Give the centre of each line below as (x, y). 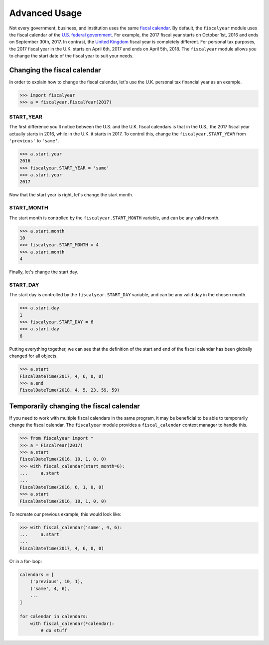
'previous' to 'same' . (34, 140)
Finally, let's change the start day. (44, 272)
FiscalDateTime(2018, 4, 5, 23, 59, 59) (69, 390)
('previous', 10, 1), (57, 582)
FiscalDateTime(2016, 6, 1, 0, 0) (62, 487)
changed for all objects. (34, 356)
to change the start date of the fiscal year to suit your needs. (71, 56)
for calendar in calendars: (54, 617)
